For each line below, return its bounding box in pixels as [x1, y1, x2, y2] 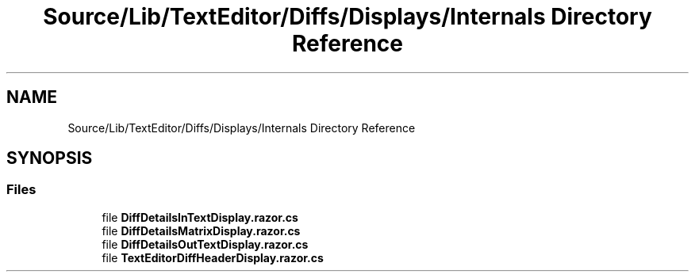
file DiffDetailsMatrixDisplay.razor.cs [102, 223, 301, 238]
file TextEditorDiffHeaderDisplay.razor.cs [102, 250, 324, 265]
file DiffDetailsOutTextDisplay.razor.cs [102, 237, 309, 251]
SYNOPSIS [6, 148, 93, 169]
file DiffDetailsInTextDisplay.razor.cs [102, 210, 298, 224]
